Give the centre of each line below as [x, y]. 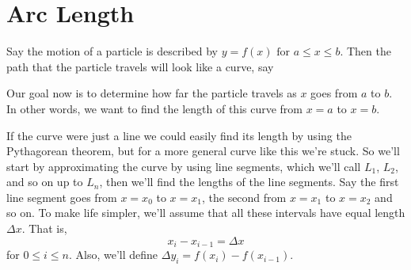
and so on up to [45, 182]
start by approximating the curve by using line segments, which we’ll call [184, 166]
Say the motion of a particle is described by [112, 51]
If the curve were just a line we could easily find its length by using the [179, 135]
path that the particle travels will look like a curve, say [140, 66]
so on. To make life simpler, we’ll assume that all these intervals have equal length [206, 213]
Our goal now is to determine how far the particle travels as [152, 93]
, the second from [244, 197]
